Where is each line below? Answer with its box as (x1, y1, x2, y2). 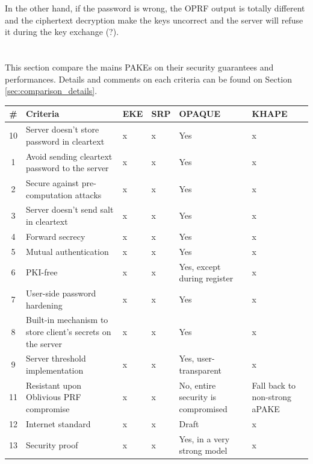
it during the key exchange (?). (5, 25, 119, 38)
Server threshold (26, 352, 86, 365)
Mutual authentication (26, 245, 109, 257)
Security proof (26, 438, 78, 451)
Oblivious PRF (26, 390, 81, 403)
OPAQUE (179, 107, 221, 120)
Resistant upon (26, 378, 82, 391)
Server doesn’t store (26, 123, 99, 136)
